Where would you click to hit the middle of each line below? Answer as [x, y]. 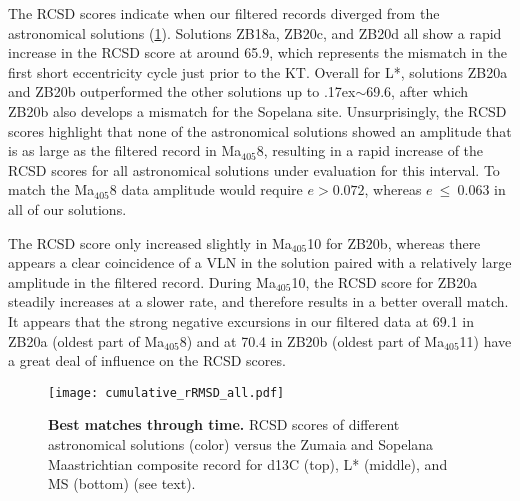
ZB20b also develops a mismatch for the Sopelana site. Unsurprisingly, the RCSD [257, 110]
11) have [485, 340]
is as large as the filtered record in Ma [125, 150]
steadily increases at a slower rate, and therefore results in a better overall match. [258, 301]
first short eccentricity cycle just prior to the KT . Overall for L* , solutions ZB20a [258, 71]
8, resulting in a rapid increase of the [370, 150]
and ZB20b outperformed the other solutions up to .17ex [182, 91]
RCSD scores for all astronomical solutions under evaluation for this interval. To [254, 169]
